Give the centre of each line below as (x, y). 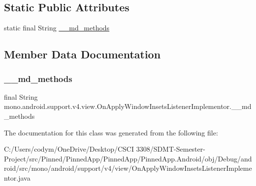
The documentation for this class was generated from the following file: (111, 132)
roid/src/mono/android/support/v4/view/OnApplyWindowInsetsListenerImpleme (128, 168)
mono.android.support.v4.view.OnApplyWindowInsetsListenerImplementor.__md (128, 106)
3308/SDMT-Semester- (171, 149)
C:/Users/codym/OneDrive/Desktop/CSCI (69, 149)
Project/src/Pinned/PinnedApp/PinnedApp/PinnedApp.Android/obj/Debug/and (128, 158)
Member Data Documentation (82, 54)
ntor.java (17, 177)
